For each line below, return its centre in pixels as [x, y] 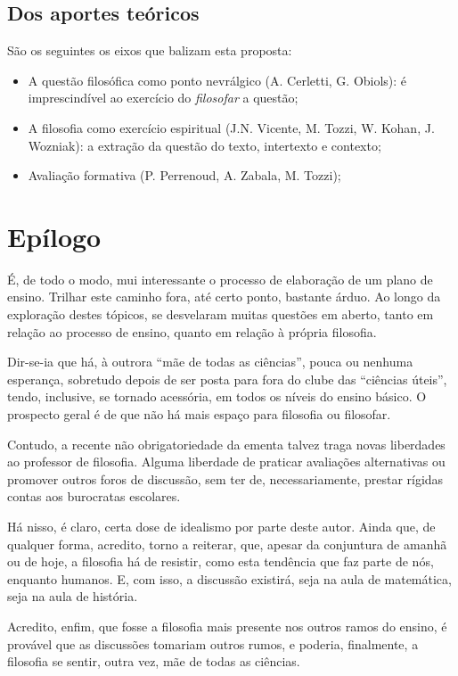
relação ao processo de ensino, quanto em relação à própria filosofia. [192, 331]
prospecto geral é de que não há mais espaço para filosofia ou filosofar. [199, 414]
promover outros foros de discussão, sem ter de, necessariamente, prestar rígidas [225, 478]
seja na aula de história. [73, 596]
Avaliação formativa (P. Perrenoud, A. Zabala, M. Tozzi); [184, 175]
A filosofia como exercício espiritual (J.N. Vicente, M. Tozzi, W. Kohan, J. [231, 127]
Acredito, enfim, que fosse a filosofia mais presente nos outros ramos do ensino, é [227, 626]
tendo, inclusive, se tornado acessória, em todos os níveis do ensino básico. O [217, 396]
